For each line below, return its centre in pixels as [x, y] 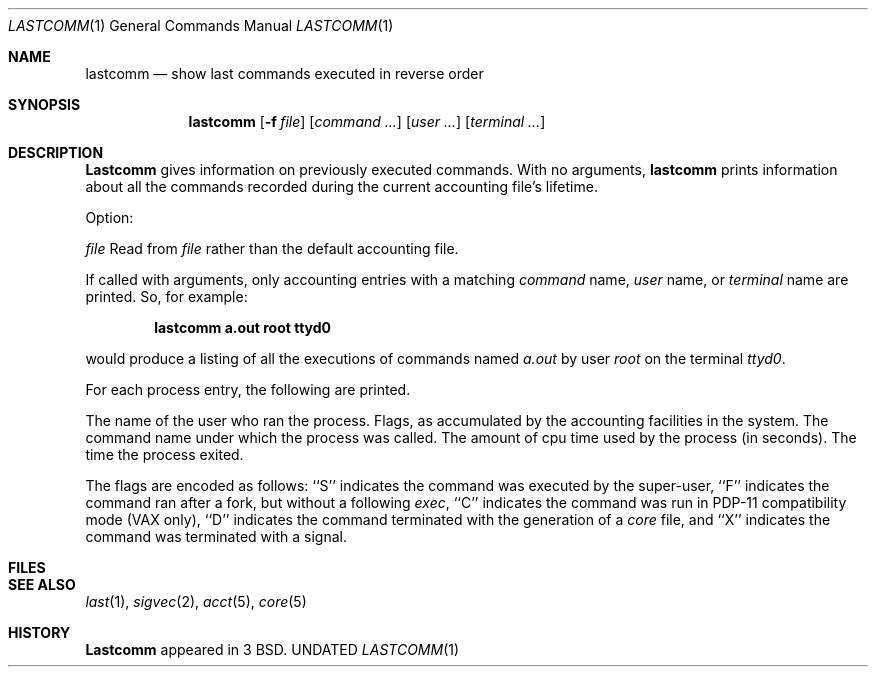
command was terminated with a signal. [216, 536]
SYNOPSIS [44, 104]
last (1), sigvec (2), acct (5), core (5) [196, 601]
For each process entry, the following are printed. [248, 389]
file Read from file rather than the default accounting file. [272, 248]
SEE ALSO [42, 584]
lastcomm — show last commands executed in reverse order [284, 73]
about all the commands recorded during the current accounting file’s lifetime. [341, 186]
